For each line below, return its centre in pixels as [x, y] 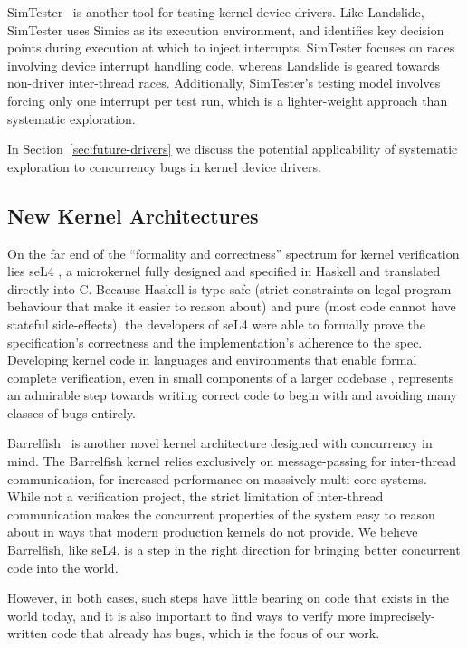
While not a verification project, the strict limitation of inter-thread [195, 496]
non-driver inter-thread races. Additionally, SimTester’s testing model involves [224, 83]
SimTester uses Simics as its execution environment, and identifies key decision [226, 29]
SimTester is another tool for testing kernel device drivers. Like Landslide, [216, 12]
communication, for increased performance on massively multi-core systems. [217, 478]
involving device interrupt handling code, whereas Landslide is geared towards [224, 65]
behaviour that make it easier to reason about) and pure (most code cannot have [232, 306]
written [28, 633]
